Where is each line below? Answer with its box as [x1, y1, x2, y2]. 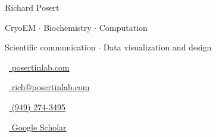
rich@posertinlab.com [11, 81, 90, 93]
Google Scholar [11, 120, 67, 133]
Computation [99, 21, 148, 33]
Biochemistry [43, 21, 92, 33]
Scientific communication [5, 41, 96, 53]
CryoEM [5, 21, 36, 33]
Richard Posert [5, 1, 60, 13]
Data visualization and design [103, 41, 212, 53]
